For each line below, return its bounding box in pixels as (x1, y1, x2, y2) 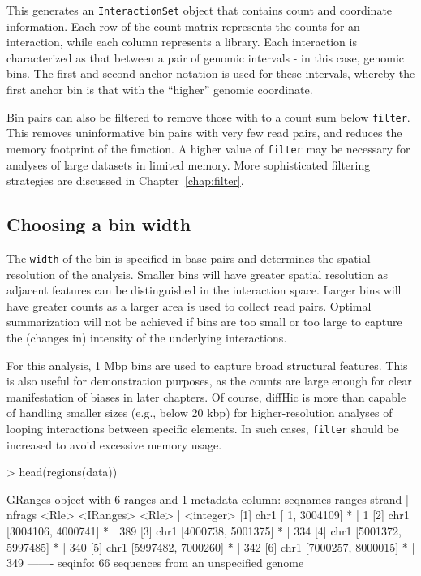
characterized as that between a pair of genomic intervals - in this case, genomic (6, 49, 404, 66)
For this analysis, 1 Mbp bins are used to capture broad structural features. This (6, 356, 408, 373)
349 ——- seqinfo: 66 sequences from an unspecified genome (6, 554, 304, 571)
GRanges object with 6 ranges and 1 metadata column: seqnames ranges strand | (6, 490, 409, 507)
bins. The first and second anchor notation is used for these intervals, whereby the (6, 65, 415, 82)
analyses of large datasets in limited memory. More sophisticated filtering (6, 156, 371, 173)
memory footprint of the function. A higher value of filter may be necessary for (6, 140, 410, 157)
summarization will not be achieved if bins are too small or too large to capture (6, 313, 402, 330)
